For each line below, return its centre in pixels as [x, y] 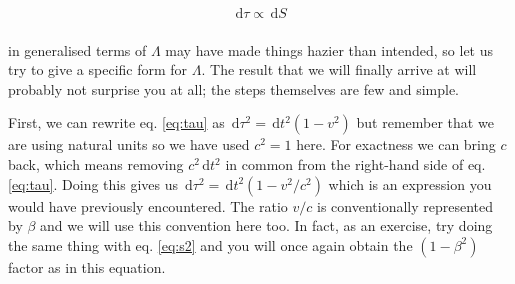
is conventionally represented [405, 205]
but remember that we [425, 122]
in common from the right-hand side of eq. [355, 164]
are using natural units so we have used [129, 144]
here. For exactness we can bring [396, 144]
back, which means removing [96, 164]
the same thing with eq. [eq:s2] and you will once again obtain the [210, 244]
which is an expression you [410, 183]
